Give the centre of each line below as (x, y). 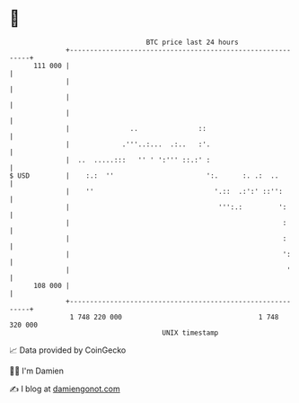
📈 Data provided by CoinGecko (68, 350)
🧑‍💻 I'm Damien (37, 371)
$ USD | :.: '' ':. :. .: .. (144, 175)
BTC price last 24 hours (193, 42)
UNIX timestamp (190, 333)
